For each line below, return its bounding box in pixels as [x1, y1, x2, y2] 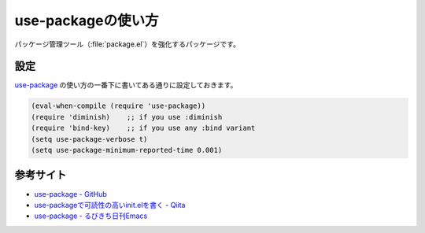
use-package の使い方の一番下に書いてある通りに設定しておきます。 [14, 80, 238, 90]
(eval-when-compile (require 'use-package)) [31, 102, 206, 110]
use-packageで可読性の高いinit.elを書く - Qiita [34, 200, 186, 209]
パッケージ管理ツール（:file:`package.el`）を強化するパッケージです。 [14, 39, 240, 49]
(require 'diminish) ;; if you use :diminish [31, 113, 223, 121]
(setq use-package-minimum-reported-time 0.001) [31, 146, 223, 154]
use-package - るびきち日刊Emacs [34, 211, 148, 220]
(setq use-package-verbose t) [31, 135, 148, 143]
